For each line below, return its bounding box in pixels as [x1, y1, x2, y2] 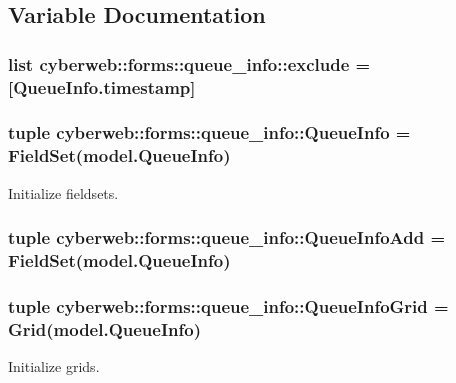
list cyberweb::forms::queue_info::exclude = [8, 51, 371, 76]
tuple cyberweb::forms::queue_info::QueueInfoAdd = [8, 225, 446, 250]
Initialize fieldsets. [8, 182, 119, 203]
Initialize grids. [8, 356, 100, 377]
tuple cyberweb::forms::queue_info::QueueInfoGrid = [8, 293, 449, 318]
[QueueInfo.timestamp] [8, 74, 196, 99]
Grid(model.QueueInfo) [8, 316, 201, 341]
